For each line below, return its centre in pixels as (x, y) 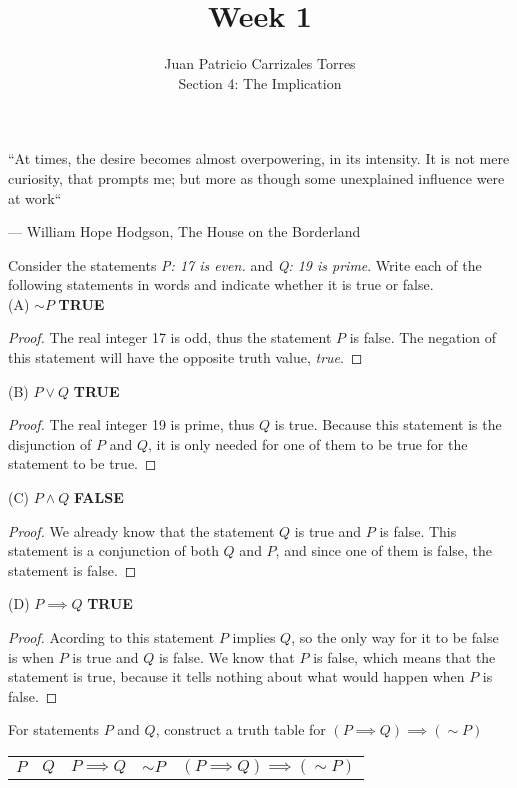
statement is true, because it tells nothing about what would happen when (236, 676)
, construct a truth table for (240, 729)
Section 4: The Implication (260, 82)
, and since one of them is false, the (384, 550)
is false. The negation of (423, 337)
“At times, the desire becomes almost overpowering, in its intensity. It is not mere (259, 158)
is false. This (418, 530)
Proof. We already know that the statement (141, 530)
